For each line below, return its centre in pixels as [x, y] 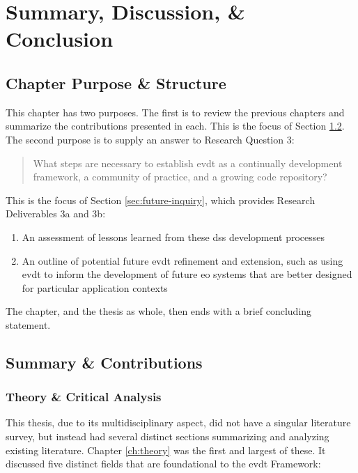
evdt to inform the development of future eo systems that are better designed [187, 274]
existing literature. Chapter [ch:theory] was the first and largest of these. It [166, 450]
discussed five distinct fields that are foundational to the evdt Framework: [163, 464]
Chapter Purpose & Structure [116, 83]
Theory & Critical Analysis [84, 397]
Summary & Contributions [104, 362]
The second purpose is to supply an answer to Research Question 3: [150, 139]
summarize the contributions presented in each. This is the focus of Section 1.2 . [175, 126]
